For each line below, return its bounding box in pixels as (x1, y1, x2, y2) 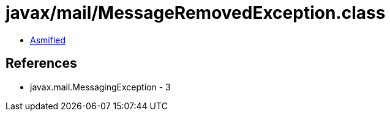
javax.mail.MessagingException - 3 (30, 81, 171, 92)
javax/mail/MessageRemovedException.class (6, 2, 386, 23)
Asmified (30, 34, 66, 45)
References (6, 56, 77, 71)
